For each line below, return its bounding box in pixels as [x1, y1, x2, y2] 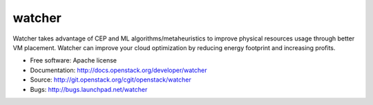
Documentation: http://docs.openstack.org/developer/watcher [30, 66, 207, 74]
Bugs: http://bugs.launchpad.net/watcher [30, 85, 148, 93]
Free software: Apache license [30, 56, 117, 65]
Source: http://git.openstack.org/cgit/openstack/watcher [30, 75, 191, 84]
